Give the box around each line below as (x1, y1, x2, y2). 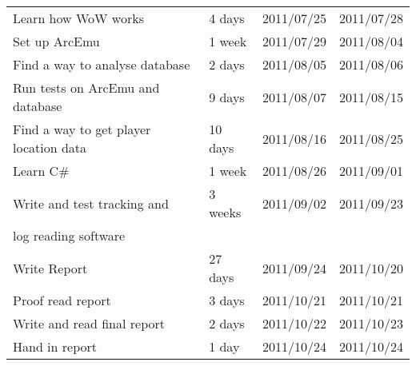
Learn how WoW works (13, 9, 144, 27)
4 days (209, 9, 245, 27)
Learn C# (13, 161, 70, 180)
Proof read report (13, 291, 111, 309)
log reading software (13, 226, 126, 245)
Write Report (13, 258, 88, 277)
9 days (209, 87, 245, 106)
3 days (209, 291, 245, 309)
